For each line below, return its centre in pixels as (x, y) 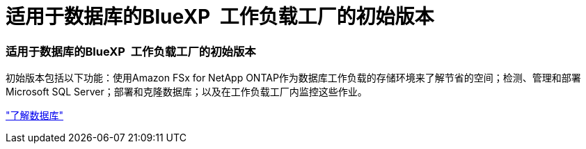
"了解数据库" (35, 116)
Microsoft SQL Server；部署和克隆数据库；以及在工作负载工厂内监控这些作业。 (187, 92)
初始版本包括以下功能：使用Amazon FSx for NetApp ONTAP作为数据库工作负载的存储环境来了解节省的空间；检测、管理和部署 (293, 78)
